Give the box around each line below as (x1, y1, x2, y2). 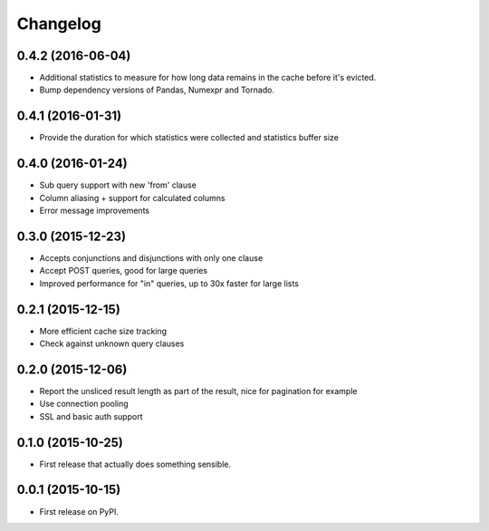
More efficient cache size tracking (39, 325, 168, 336)
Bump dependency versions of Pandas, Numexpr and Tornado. (39, 84, 275, 95)
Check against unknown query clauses (39, 338, 185, 349)
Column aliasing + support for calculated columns (39, 192, 225, 203)
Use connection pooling (39, 399, 129, 410)
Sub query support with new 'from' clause (39, 179, 197, 190)
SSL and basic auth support (39, 410, 143, 421)
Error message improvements (39, 205, 149, 217)
